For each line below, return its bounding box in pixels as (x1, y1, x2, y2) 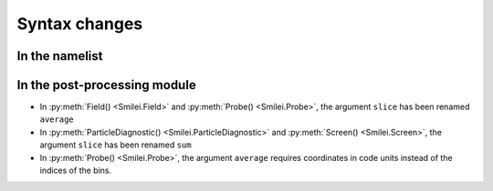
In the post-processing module (16, 77, 196, 93)
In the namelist (16, 48, 104, 64)
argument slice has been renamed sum (39, 139, 192, 150)
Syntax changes (16, 14, 143, 34)
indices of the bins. (39, 165, 112, 176)
